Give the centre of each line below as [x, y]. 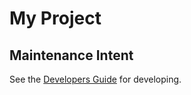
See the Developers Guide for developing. [95, 79]
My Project [55, 18]
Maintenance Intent [71, 55]
